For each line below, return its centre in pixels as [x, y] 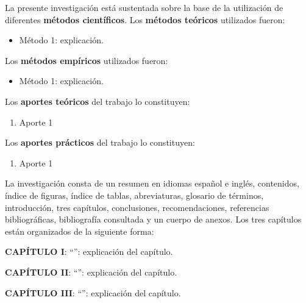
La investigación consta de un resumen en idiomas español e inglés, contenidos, [152, 183]
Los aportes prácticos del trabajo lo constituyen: [100, 142]
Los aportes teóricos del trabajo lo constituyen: [98, 101]
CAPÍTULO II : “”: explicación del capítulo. [91, 272]
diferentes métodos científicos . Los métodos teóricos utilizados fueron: [145, 19]
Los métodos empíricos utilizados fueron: [87, 60]
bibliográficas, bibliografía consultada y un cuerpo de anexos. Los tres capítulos [153, 219]
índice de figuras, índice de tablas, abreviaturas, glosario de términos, [134, 195]
